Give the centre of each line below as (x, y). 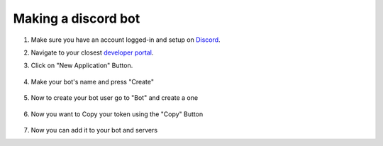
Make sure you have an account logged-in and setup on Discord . (126, 40)
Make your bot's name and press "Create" (93, 82)
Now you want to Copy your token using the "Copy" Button (117, 114)
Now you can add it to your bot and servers (94, 130)
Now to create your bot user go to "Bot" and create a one (115, 98)
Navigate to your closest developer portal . (92, 52)
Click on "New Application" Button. (82, 66)
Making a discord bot (77, 18)
